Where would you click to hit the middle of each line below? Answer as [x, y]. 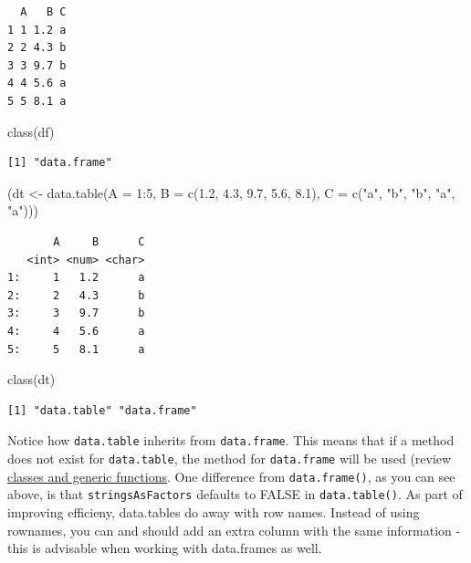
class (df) [31, 131]
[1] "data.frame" [60, 163]
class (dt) [31, 379]
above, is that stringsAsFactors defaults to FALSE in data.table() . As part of [235, 494]
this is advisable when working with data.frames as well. [165, 548]
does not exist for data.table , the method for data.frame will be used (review [230, 458]
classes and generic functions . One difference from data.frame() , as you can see [231, 476]
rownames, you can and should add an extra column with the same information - [234, 530]
